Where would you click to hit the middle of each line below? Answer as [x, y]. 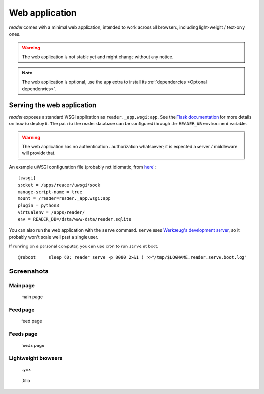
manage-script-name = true [50, 192]
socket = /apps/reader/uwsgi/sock [59, 185]
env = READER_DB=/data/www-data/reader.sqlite [75, 219]
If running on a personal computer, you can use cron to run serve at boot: [84, 246]
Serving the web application [53, 105]
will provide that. [39, 153]
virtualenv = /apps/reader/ [51, 212]
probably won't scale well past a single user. [54, 237]
